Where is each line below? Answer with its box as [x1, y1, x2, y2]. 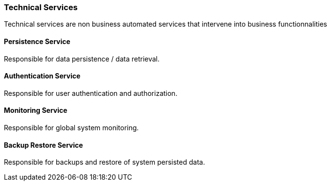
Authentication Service [4, 72, 81, 80]
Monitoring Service [4, 106, 68, 115]
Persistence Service [4, 37, 70, 46]
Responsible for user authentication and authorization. [4, 89, 177, 97]
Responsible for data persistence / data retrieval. [4, 54, 160, 63]
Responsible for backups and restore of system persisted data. [4, 158, 205, 167]
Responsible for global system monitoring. [4, 123, 139, 132]
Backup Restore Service [4, 140, 83, 149]
